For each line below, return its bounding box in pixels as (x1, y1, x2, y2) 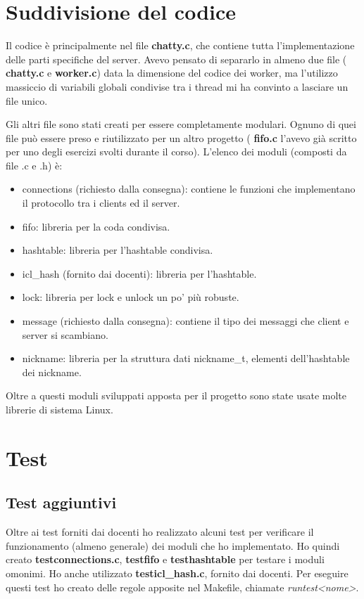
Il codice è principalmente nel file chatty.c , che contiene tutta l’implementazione (6, 38, 355, 53)
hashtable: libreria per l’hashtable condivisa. (22, 243, 213, 257)
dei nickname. (22, 364, 82, 379)
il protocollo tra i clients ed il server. (22, 195, 180, 210)
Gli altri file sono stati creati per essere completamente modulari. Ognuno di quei (6, 117, 356, 131)
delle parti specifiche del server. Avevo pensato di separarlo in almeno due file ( (6, 51, 347, 66)
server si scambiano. (22, 327, 108, 342)
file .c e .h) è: (6, 157, 63, 172)
